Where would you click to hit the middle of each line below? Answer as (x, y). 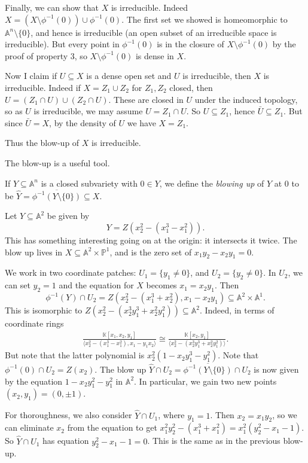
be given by (68, 216)
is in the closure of (190, 44)
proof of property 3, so (46, 55)
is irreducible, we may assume (88, 111)
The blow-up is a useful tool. (57, 162)
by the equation (34, 381)
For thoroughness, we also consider (68, 415)
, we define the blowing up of (212, 183)
